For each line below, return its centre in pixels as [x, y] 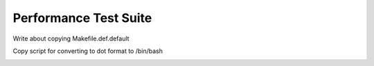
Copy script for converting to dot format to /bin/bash [88, 51]
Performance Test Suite [82, 18]
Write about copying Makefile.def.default [71, 38]
